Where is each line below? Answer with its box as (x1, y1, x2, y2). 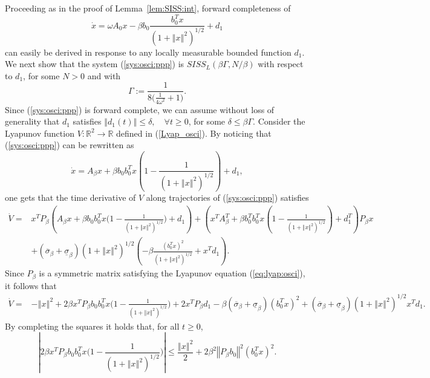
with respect (258, 57, 304, 70)
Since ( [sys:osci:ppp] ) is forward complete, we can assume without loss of (5, 103, 275, 116)
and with (87, 69, 121, 82)
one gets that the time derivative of (5, 191, 136, 203)
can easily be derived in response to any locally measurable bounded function (5, 45, 292, 58)
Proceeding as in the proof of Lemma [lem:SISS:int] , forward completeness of (5, 2, 291, 14)
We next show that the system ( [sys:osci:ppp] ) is (5, 57, 184, 70)
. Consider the (253, 115, 305, 128)
